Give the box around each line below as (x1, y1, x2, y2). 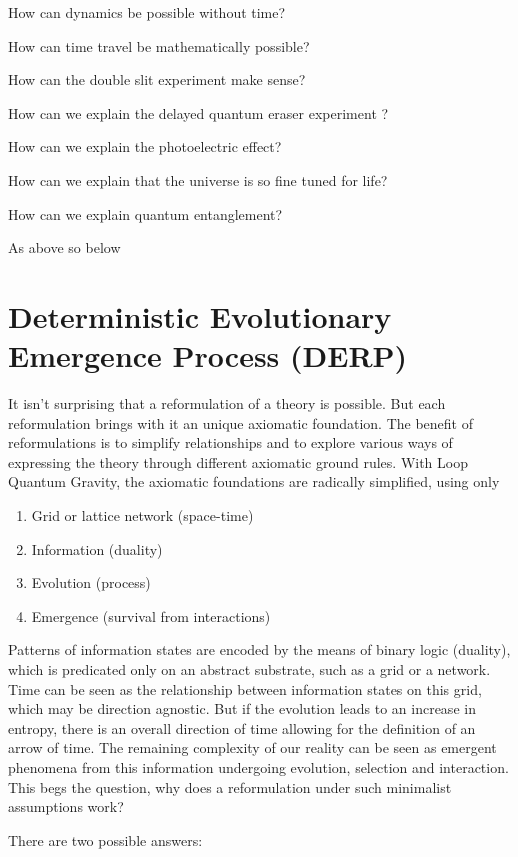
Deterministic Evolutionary (8, 295, 392, 336)
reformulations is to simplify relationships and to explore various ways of (8, 432, 453, 453)
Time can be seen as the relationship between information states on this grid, (8, 678, 482, 699)
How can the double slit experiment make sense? (8, 69, 306, 90)
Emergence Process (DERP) (8, 335, 408, 376)
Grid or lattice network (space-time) (31, 505, 254, 526)
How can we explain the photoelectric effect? (8, 136, 282, 157)
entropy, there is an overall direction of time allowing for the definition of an (8, 717, 476, 738)
